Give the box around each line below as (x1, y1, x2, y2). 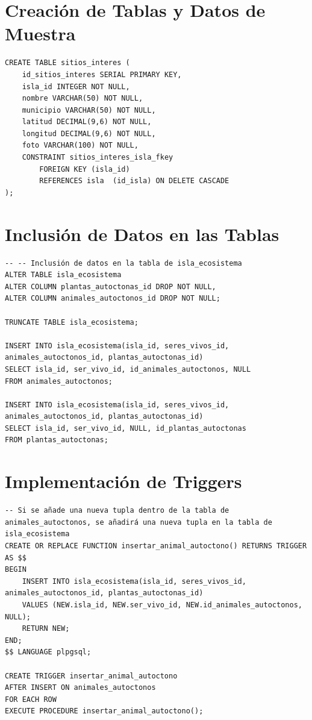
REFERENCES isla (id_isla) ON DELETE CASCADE (39, 177, 229, 186)
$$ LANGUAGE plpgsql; (5, 648, 92, 657)
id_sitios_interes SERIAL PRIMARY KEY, (22, 70, 182, 79)
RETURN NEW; (22, 624, 70, 633)
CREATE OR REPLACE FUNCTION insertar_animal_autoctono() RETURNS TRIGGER (5, 541, 307, 550)
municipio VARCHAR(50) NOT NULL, (22, 105, 156, 114)
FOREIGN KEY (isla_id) (39, 164, 130, 174)
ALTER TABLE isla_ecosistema (5, 271, 122, 280)
